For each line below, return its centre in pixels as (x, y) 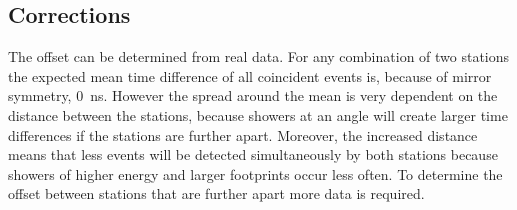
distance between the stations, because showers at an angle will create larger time (258, 114)
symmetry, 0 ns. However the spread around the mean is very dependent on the (253, 95)
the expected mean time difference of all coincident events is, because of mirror (250, 75)
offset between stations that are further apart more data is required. (216, 193)
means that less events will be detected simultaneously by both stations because (253, 154)
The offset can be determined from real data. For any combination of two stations (259, 56)
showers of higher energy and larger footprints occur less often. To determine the (255, 173)
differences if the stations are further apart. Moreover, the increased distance (243, 134)
